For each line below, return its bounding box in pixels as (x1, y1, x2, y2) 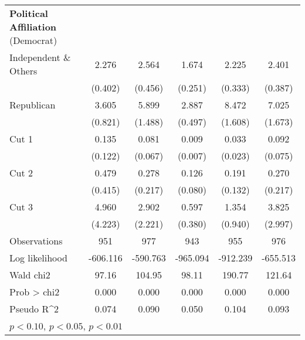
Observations (9, 234, 63, 247)
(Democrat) (9, 33, 57, 47)
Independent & (9, 50, 71, 64)
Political (9, 6, 48, 20)
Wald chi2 (9, 268, 50, 281)
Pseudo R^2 (9, 302, 59, 315)
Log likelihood (9, 251, 67, 264)
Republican (9, 98, 56, 111)
